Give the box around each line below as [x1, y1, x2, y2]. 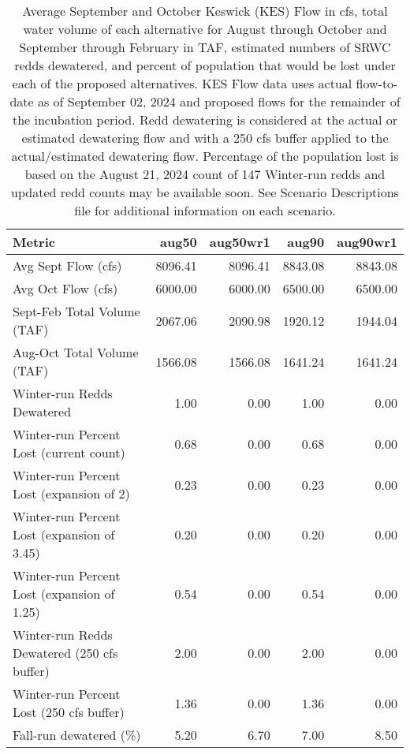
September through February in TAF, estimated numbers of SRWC [19, 38, 391, 56]
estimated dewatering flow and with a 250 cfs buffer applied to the [21, 129, 389, 147]
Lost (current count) [13, 443, 125, 461]
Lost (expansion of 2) [13, 484, 130, 502]
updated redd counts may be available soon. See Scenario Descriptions [11, 183, 399, 201]
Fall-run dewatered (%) [13, 726, 141, 744]
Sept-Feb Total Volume [13, 302, 140, 320]
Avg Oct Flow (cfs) [13, 279, 118, 297]
